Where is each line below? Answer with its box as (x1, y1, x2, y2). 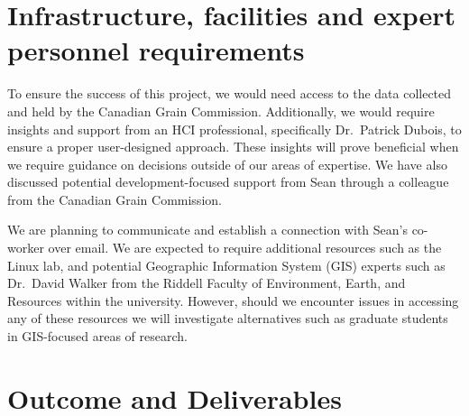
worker (7, 238, 44, 257)
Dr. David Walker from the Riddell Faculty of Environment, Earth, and (7, 273, 406, 292)
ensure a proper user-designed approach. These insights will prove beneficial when (7, 137, 459, 156)
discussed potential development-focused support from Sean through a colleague (7, 172, 449, 191)
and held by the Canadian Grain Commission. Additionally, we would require (7, 101, 435, 120)
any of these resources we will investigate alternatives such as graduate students (7, 309, 448, 328)
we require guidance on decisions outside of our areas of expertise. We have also (7, 154, 447, 173)
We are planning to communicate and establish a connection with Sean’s (7, 220, 408, 239)
